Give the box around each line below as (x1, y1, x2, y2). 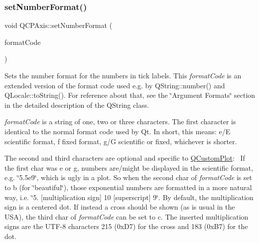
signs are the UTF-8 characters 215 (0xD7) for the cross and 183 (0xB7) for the (4, 221, 248, 232)
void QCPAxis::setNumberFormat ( (4, 20, 113, 30)
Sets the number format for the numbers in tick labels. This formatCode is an (4, 70, 242, 80)
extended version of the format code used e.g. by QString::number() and (4, 80, 225, 90)
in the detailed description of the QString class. (4, 99, 149, 110)
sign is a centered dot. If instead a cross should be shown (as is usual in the (4, 202, 235, 212)
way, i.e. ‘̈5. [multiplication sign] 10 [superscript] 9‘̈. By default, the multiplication (4, 192, 254, 202)
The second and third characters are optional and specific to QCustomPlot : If (4, 153, 245, 163)
